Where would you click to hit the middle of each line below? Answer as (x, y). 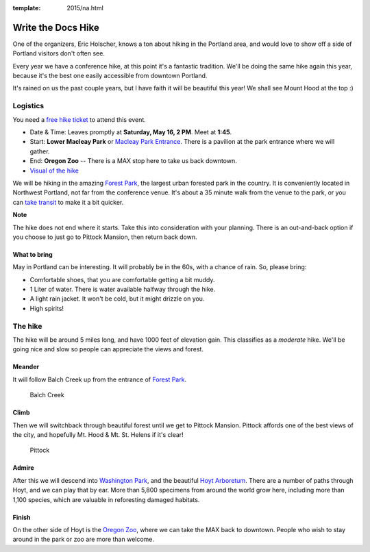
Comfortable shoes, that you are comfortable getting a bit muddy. (122, 279)
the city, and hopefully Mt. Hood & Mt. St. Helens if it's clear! (98, 434)
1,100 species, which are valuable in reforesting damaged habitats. (106, 499)
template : (27, 8)
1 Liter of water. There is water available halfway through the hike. (123, 289)
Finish (22, 517)
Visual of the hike (54, 171)
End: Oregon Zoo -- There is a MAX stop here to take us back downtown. (133, 161)
